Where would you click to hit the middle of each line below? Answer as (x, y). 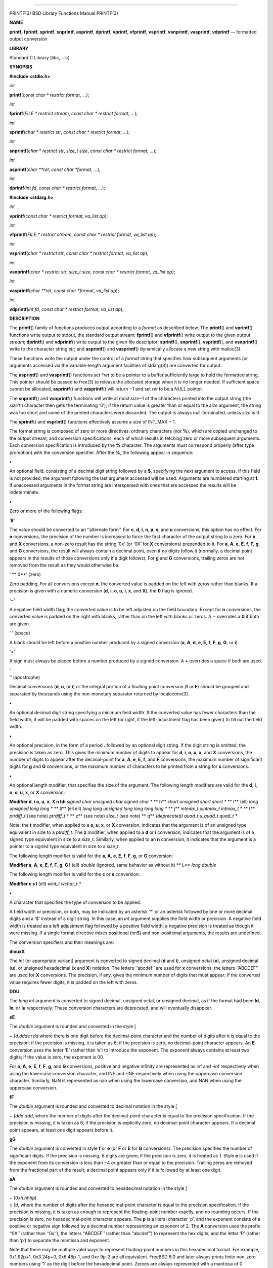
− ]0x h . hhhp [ (23, 1197)
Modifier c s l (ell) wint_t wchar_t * (45, 884)
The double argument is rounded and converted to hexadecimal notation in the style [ (98, 1188)
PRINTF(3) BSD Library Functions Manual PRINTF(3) (64, 13)
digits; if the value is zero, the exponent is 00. (57, 1057)
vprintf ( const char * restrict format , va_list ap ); (59, 216)
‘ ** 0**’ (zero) (25, 574)
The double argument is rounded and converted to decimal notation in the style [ (93, 1106)
